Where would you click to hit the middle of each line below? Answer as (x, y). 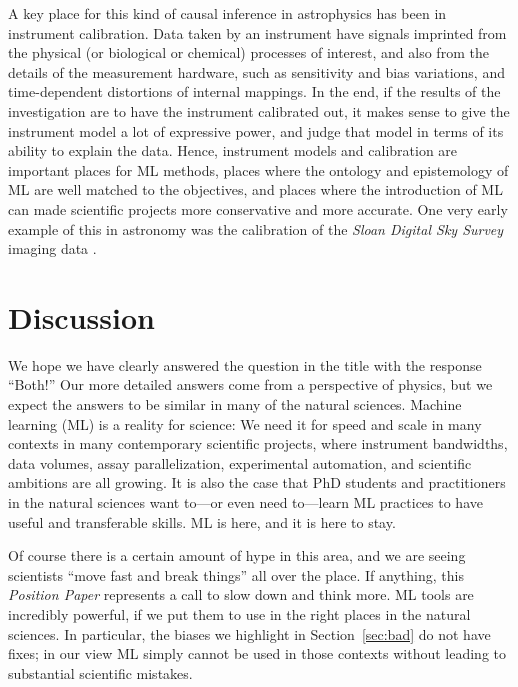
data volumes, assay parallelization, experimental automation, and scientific (240, 462)
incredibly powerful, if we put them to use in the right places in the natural (239, 613)
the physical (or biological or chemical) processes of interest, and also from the (248, 52)
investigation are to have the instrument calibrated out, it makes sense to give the (259, 110)
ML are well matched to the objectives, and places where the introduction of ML (255, 189)
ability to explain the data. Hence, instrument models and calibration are (233, 150)
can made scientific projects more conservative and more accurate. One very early (258, 208)
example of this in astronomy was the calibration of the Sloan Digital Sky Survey (256, 228)
